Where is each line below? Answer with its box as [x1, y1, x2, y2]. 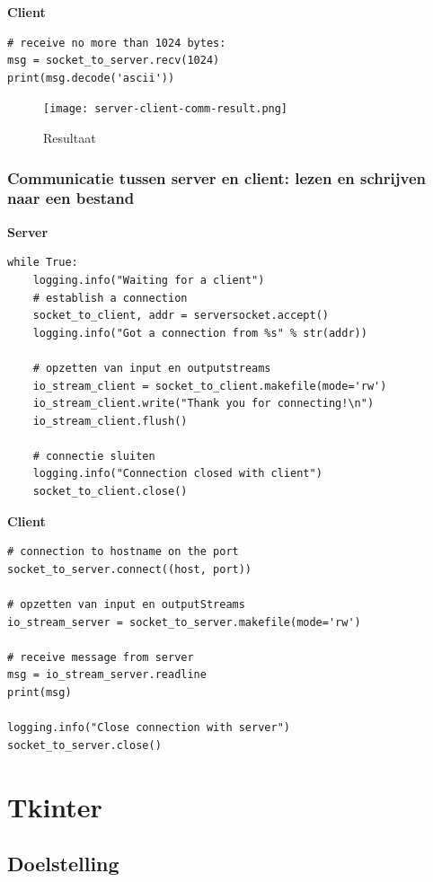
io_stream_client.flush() [32, 414, 188, 428]
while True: [7, 256, 78, 269]
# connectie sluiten [32, 449, 155, 463]
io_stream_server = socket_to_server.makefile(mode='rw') [7, 615, 361, 629]
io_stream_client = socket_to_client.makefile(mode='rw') [32, 379, 387, 392]
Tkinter [7, 788, 102, 825]
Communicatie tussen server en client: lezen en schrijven [7, 166, 426, 189]
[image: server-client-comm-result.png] [43, 102, 288, 116]
